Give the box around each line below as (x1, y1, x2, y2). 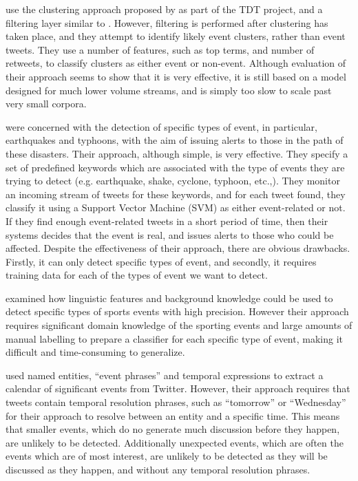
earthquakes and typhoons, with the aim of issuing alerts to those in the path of (6, 133, 344, 147)
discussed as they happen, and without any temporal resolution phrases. (6, 462, 310, 476)
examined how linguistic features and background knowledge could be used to (6, 290, 333, 305)
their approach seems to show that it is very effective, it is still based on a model (6, 69, 346, 83)
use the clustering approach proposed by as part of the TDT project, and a (6, 2, 323, 16)
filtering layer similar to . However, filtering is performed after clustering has (6, 15, 328, 30)
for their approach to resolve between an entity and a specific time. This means (6, 408, 340, 423)
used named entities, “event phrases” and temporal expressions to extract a (6, 367, 324, 382)
